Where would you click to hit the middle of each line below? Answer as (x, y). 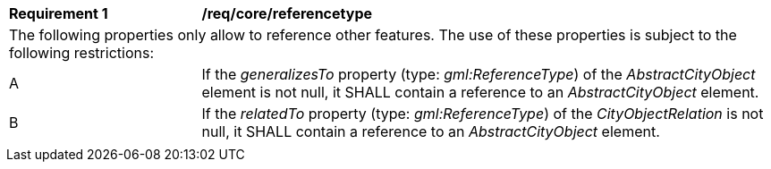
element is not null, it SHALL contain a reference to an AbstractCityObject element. (480, 92)
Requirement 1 (59, 13)
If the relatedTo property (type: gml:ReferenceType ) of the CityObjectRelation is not (483, 114)
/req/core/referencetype (287, 13)
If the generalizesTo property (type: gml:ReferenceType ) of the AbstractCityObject (479, 74)
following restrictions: (82, 53)
